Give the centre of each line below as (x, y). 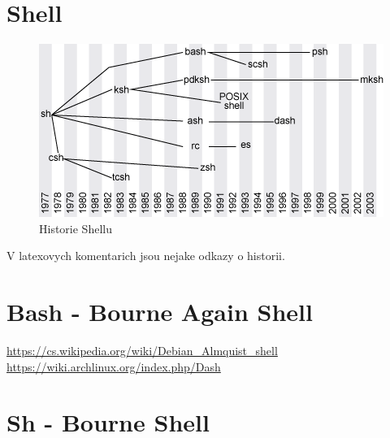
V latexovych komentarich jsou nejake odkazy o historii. (146, 256)
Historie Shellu (76, 228)
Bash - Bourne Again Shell (160, 312)
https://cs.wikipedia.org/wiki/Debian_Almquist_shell (142, 351)
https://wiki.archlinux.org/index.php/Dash (114, 366)
